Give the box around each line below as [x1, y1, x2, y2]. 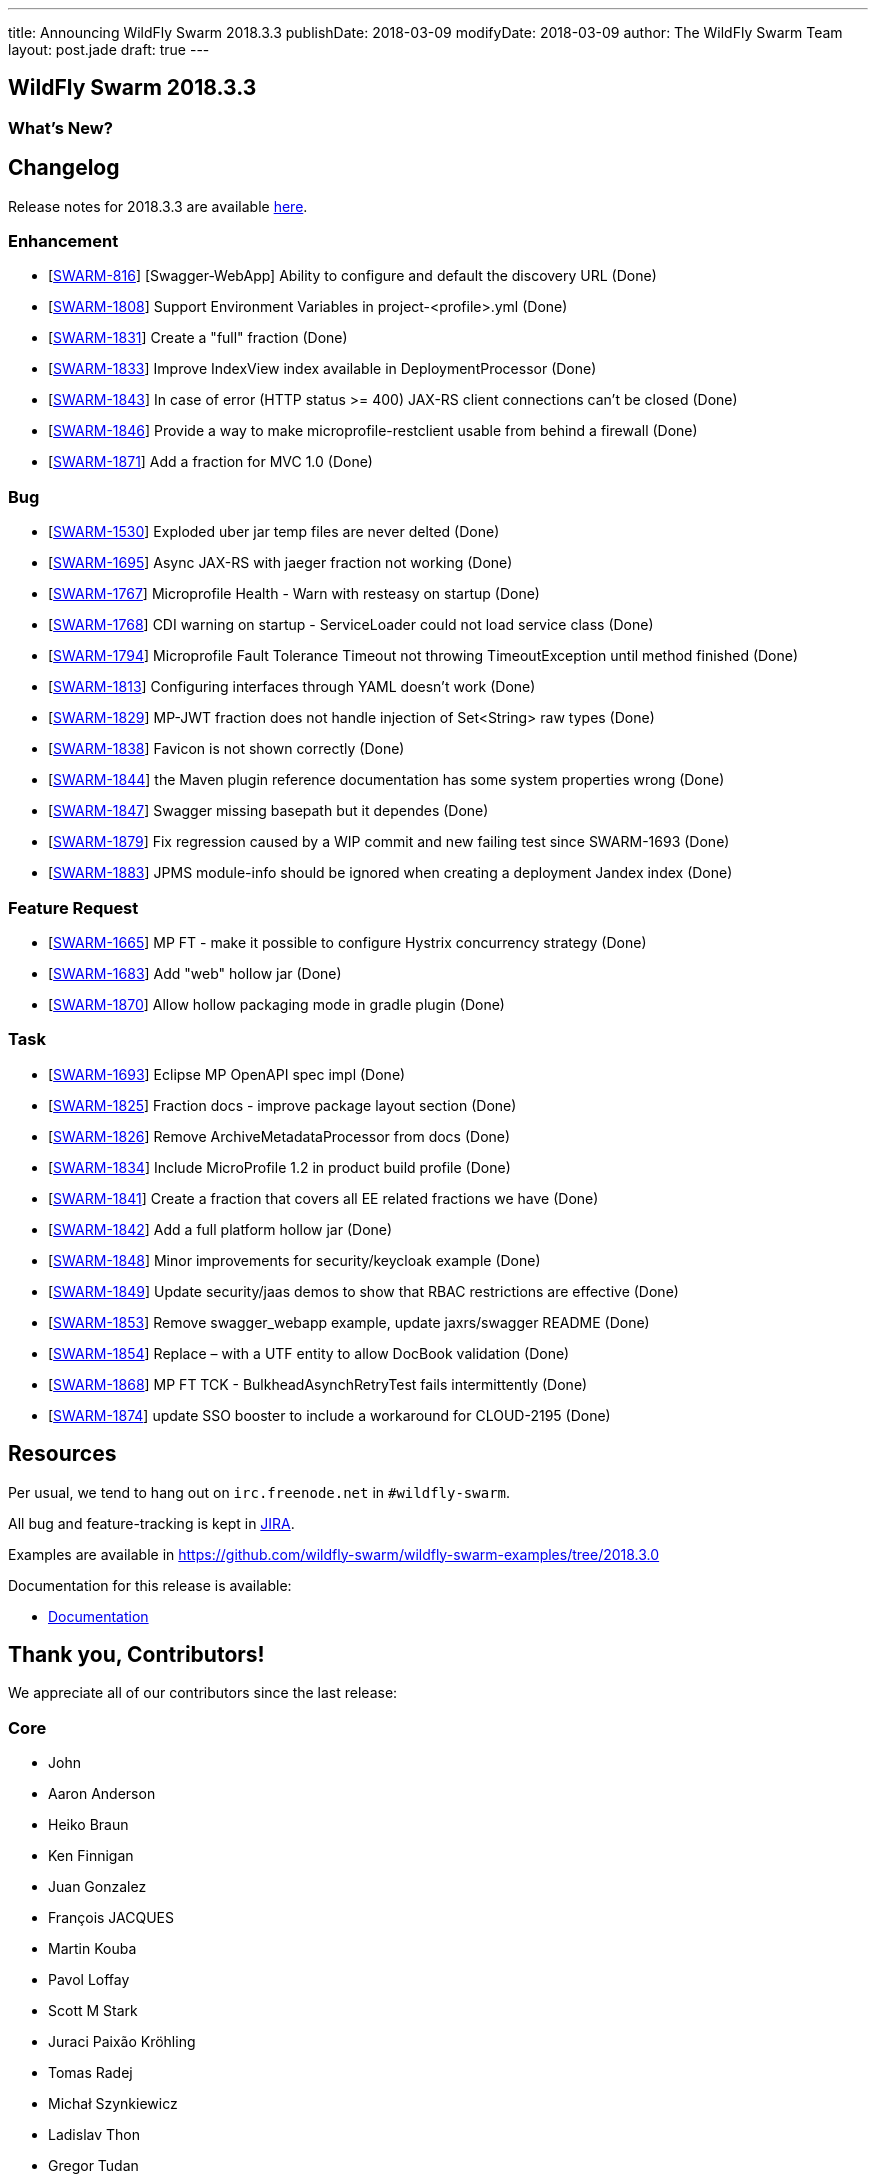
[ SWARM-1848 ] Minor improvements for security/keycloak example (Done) [48, 1251, 541, 1269]
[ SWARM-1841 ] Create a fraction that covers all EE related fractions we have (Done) [48, 1189, 599, 1207]
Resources [8, 1441, 117, 1467]
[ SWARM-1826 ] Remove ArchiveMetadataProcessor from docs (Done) [48, 1127, 511, 1145]
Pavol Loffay [48, 1971, 130, 1989]
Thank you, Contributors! [8, 1641, 265, 1667]
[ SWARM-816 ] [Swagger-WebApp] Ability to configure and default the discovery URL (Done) [48, 267, 657, 285]
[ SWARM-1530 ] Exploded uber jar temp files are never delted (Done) [48, 523, 500, 541]
